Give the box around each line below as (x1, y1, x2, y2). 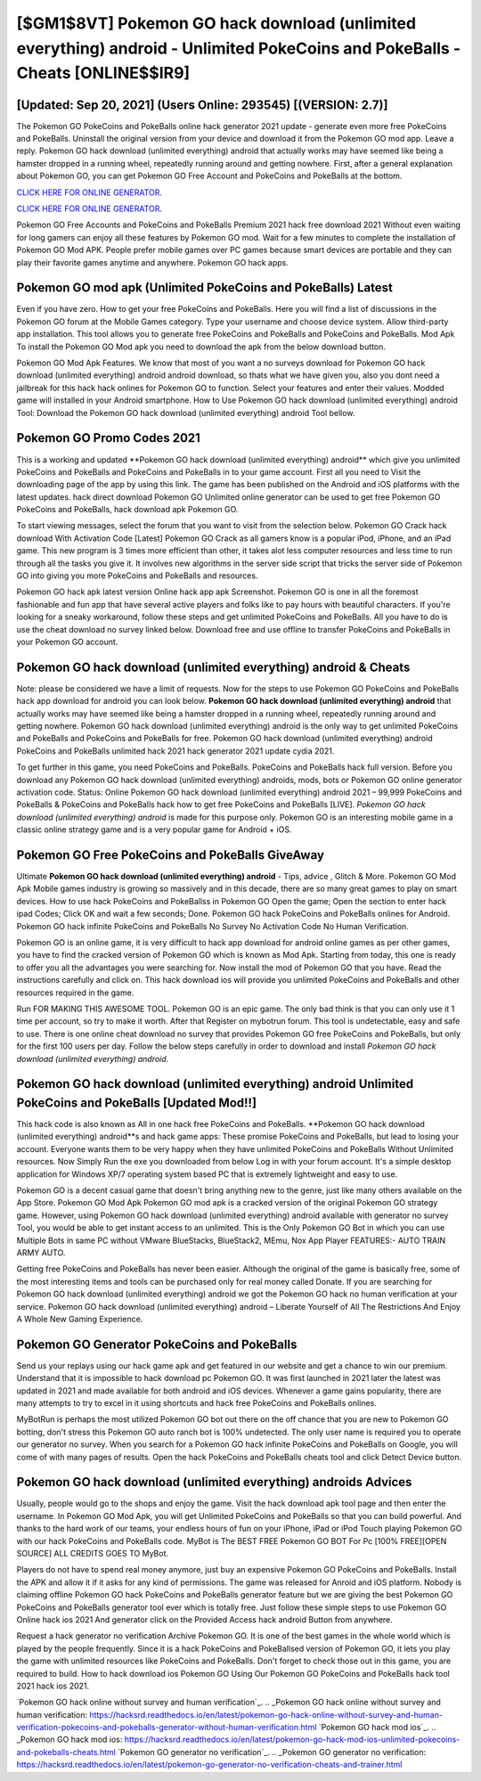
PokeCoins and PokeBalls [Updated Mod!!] (16, 1095, 257, 1110)
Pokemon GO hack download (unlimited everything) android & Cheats (16, 659, 411, 674)
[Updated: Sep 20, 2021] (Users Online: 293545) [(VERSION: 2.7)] (16, 97, 388, 112)
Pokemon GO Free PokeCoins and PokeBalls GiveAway (16, 847, 325, 862)
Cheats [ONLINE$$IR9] (16, 63, 191, 84)
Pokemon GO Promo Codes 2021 (16, 430, 200, 445)
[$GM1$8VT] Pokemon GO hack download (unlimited (16, 13, 417, 33)
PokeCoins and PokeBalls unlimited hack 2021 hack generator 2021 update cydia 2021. (16, 745, 335, 756)
